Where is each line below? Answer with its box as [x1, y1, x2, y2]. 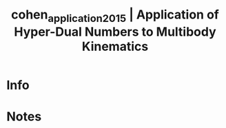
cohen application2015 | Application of [10, 7, 220, 25]
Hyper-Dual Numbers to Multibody [14, 24, 216, 39]
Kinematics [81, 39, 149, 54]
